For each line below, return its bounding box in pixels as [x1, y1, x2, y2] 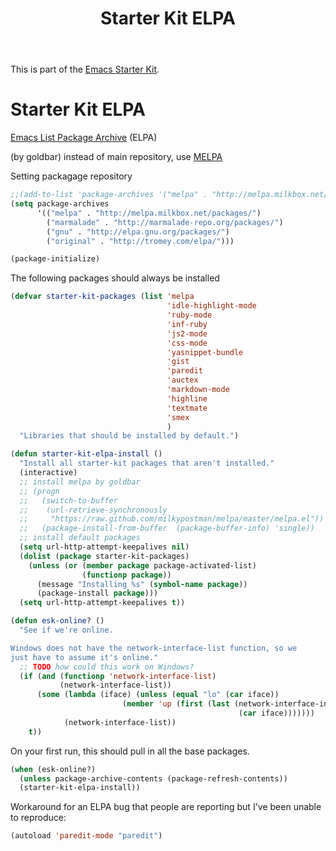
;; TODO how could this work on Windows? [19, 662, 195, 672]
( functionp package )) [81, 570, 172, 580]
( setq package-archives [10, 199, 110, 209]
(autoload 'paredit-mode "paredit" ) [10, 831, 163, 841]
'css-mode [166, 338, 208, 348]
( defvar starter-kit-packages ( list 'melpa [10, 292, 195, 302]
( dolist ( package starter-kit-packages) [19, 551, 190, 561]
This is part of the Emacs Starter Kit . [10, 63, 160, 76]
